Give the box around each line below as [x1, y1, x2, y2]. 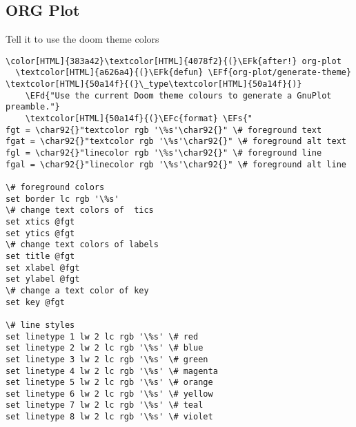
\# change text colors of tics [6, 205, 154, 216]
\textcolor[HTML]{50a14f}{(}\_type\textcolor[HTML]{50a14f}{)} [6, 79, 302, 90]
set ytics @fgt [6, 228, 75, 238]
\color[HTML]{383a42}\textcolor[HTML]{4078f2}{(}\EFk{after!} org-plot [6, 56, 342, 66]
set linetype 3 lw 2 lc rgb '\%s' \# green [6, 354, 208, 364]
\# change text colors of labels [6, 240, 159, 250]
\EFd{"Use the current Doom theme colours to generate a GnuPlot [25, 90, 332, 101]
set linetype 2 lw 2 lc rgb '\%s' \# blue [6, 343, 204, 353]
